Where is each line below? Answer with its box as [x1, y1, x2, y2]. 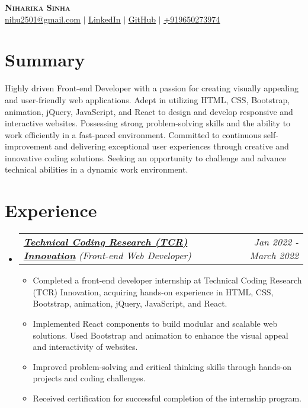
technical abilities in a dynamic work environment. [5, 163, 188, 176]
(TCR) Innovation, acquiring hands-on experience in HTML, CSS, [33, 285, 274, 298]
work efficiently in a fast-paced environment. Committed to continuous [5, 128, 261, 141]
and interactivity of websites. [33, 340, 138, 353]
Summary [5, 47, 85, 72]
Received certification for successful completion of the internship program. [33, 391, 301, 404]
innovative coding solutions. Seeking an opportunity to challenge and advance [5, 151, 287, 164]
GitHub [128, 12, 156, 25]
